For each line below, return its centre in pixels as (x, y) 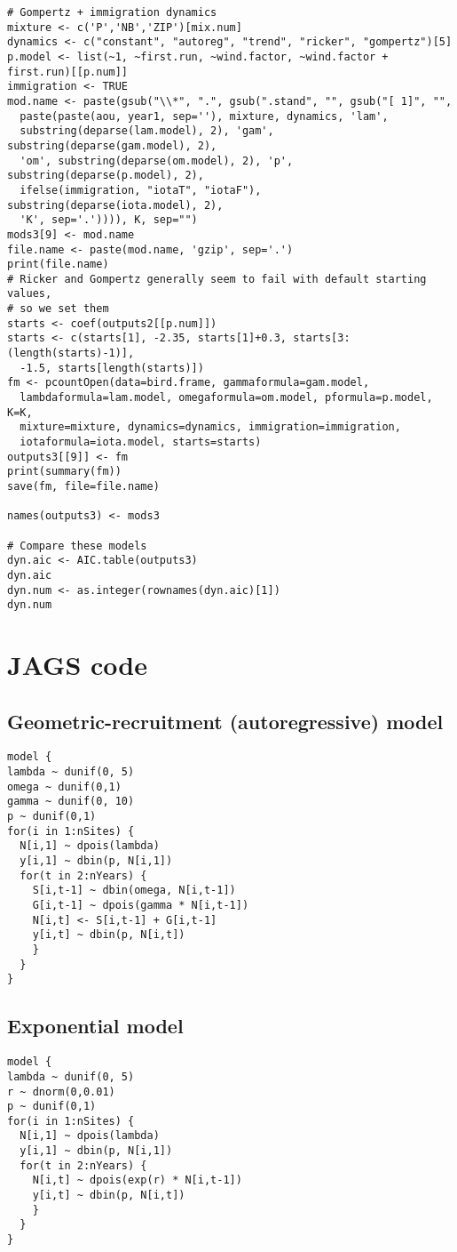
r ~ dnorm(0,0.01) (61, 1091)
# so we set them (58, 309)
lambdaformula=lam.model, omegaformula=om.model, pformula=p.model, (226, 398)
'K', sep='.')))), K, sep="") (109, 220)
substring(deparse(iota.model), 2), (115, 205)
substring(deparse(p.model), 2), (106, 176)
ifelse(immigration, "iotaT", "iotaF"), (141, 190)
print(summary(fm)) (64, 472)
